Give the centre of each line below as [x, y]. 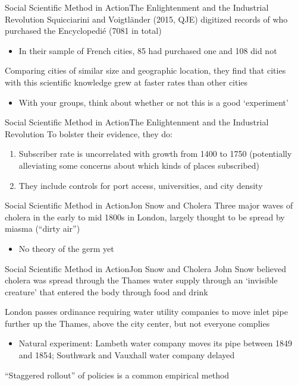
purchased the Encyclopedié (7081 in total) [83, 31]
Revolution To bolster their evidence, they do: [89, 133]
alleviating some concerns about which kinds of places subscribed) [139, 165]
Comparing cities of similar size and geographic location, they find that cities [145, 70]
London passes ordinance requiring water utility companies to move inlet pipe [146, 312]
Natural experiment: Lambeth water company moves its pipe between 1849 [156, 343]
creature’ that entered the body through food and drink [106, 291]
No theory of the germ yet [66, 248]
